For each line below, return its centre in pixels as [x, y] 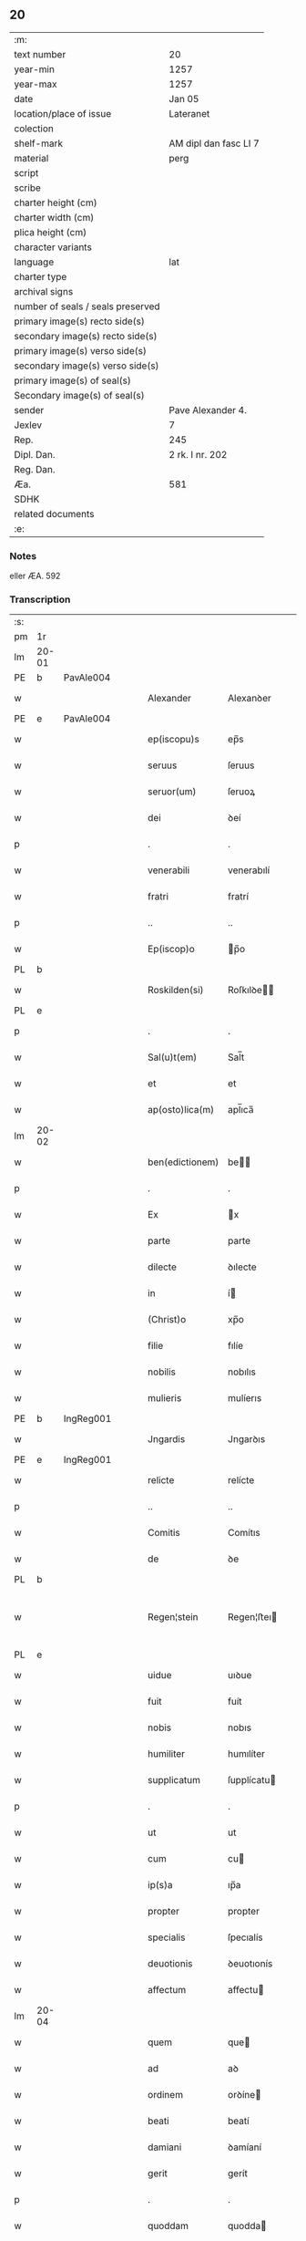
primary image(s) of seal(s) [73, 380]
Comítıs [244, 1533]
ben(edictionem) [183, 1162]
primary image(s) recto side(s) [80, 321]
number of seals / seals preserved [87, 306]
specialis [166, 1937]
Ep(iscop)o [171, 949]
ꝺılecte [242, 1267]
